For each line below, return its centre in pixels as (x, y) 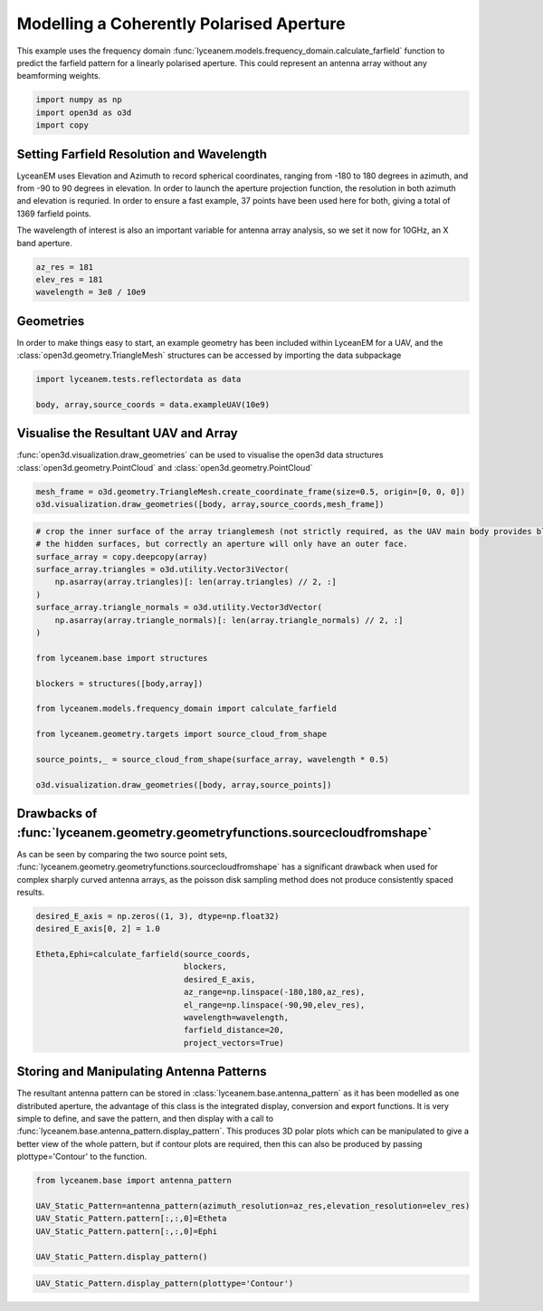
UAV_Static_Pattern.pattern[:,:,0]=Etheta (131, 1219)
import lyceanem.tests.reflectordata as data (138, 379)
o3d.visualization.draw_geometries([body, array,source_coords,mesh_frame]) (210, 504)
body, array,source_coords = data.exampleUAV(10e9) (153, 404)
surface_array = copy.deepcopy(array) (122, 556)
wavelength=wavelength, (236, 1017)
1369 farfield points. (54, 214)
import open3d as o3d (84, 112)
